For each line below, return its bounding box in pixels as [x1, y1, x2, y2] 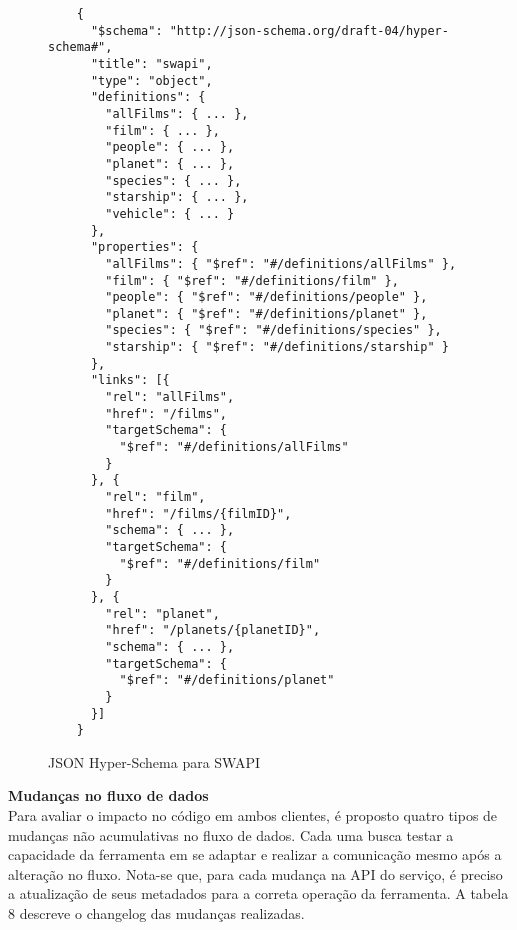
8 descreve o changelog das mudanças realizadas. [8, 903, 305, 924]
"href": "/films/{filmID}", [105, 506, 292, 521]
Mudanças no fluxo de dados [8, 785, 209, 806]
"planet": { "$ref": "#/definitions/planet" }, [105, 306, 428, 321]
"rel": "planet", [105, 606, 220, 621]
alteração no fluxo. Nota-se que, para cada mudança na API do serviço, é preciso [8, 863, 503, 884]
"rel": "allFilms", [105, 390, 235, 405]
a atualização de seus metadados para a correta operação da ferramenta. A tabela [8, 883, 509, 904]
